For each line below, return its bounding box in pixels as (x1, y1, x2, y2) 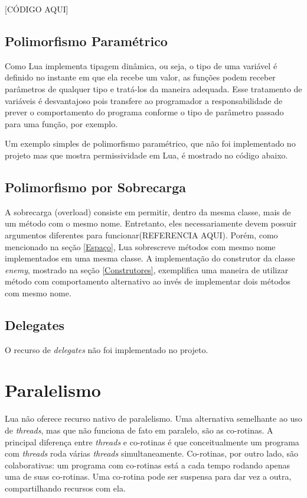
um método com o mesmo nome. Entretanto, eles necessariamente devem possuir (5, 217, 297, 229)
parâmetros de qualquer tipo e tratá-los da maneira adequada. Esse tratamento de (5, 82, 302, 95)
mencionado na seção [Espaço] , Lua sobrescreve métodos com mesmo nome (5, 240, 276, 253)
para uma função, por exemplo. (5, 117, 118, 130)
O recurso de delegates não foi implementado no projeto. (5, 343, 208, 355)
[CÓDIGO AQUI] (5, 3, 68, 15)
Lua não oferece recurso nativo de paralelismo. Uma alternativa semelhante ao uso (5, 412, 302, 425)
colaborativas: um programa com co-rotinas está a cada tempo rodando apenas (5, 458, 290, 471)
